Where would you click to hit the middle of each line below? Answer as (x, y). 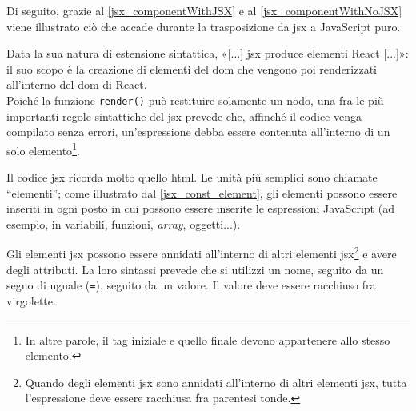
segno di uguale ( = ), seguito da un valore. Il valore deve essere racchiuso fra (191, 285)
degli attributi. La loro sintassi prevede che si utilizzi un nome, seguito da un (195, 269)
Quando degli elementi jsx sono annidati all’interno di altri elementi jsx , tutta (216, 382)
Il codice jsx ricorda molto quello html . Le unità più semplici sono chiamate (192, 177)
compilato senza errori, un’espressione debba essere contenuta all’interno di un (198, 132)
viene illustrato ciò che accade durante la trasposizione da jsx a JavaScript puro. (204, 26)
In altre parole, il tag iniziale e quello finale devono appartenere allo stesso (208, 339)
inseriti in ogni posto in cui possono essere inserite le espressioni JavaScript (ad (200, 208)
